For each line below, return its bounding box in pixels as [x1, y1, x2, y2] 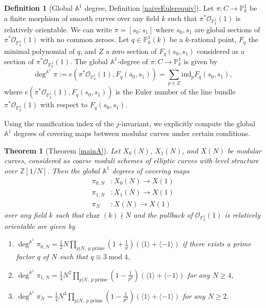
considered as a [197, 45, 245, 56]
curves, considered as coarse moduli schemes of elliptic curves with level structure [4, 155, 259, 166]
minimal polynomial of [4, 45, 75, 56]
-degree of [117, 55, 148, 66]
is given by [184, 55, 217, 66]
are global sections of [194, 24, 260, 34]
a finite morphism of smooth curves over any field [4, 12, 160, 23]
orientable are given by [4, 220, 75, 231]
